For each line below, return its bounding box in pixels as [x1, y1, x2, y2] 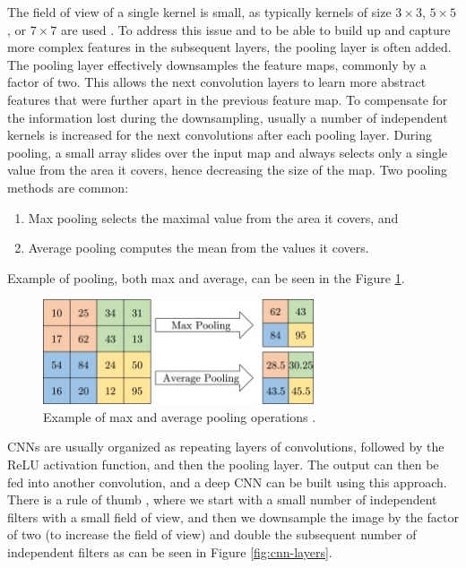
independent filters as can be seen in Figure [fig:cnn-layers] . [7, 543, 332, 562]
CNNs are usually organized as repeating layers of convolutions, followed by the [7, 437, 444, 456]
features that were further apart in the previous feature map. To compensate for [7, 90, 448, 108]
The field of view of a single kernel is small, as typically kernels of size [7, 3, 392, 21]
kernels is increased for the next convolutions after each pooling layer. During [7, 125, 433, 144]
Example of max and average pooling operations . [43, 407, 316, 426]
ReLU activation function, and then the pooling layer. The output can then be [7, 455, 439, 474]
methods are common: [7, 177, 129, 196]
